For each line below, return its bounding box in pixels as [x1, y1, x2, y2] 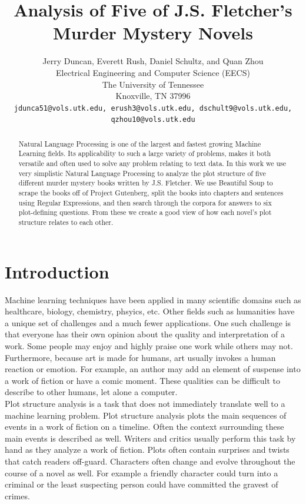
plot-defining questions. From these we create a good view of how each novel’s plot [18, 207, 272, 217]
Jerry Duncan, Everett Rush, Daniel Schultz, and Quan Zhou [42, 55, 264, 67]
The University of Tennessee [102, 78, 204, 90]
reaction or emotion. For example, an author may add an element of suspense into [5, 363, 301, 375]
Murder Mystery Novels [53, 21, 253, 45]
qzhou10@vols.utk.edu [111, 115, 195, 124]
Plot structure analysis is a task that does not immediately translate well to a [5, 397, 285, 409]
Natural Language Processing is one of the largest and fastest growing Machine [18, 138, 261, 148]
